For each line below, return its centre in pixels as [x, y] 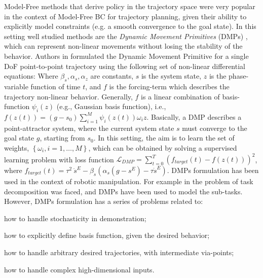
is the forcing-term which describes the [169, 86]
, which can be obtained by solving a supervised [163, 147]
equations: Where [31, 76]
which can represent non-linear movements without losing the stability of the [123, 46]
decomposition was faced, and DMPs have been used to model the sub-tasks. [123, 191]
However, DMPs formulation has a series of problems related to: [104, 201]
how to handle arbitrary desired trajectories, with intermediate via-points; [119, 252]
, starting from [62, 138]
